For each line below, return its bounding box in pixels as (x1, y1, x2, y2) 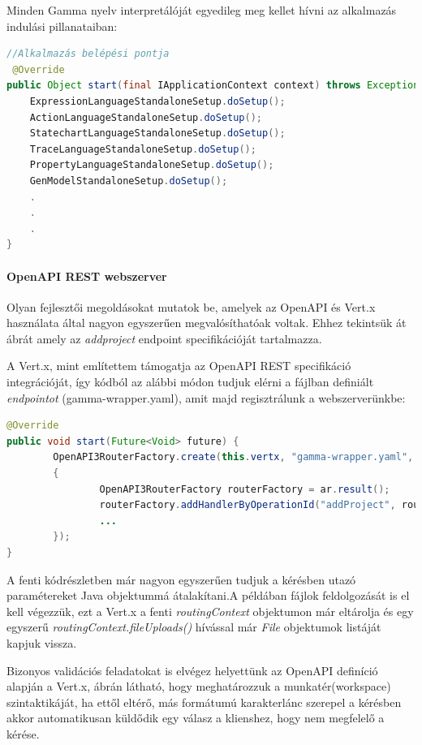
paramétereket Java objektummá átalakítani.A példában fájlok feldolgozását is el (6, 587, 410, 604)
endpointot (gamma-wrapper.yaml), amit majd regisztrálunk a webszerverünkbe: (6, 389, 406, 406)
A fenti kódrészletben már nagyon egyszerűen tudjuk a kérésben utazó (6, 571, 356, 588)
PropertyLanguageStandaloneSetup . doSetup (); (29, 159, 274, 171)
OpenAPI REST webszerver (6, 267, 167, 284)
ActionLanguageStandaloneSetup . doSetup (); (29, 111, 263, 123)
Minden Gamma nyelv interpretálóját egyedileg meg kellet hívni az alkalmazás (6, 2, 397, 18)
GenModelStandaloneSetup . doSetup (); (29, 174, 228, 187)
